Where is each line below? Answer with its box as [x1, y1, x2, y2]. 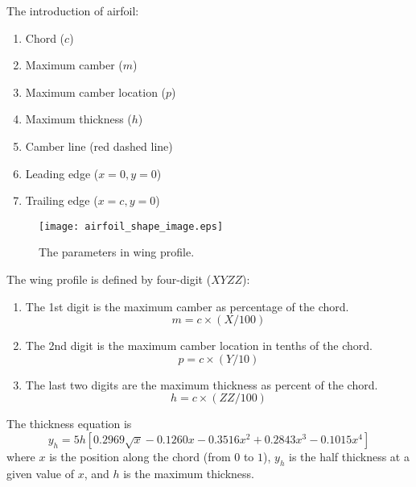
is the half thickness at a [289, 447, 410, 464]
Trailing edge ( [25, 192, 98, 209]
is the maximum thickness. [123, 464, 254, 481]
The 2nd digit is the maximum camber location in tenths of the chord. [25, 337, 373, 354]
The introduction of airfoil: [6, 2, 139, 19]
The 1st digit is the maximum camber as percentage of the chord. [25, 298, 349, 314]
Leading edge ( [25, 164, 99, 181]
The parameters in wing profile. [39, 243, 195, 260]
